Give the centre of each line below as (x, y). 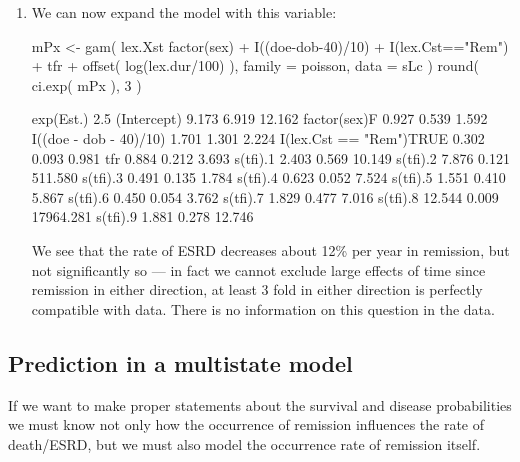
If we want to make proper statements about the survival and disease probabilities (260, 404)
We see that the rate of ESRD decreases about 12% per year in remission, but (270, 249)
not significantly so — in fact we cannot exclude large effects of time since (258, 269)
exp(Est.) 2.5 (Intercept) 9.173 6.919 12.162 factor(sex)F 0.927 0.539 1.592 (259, 118)
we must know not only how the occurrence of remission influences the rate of (246, 424)
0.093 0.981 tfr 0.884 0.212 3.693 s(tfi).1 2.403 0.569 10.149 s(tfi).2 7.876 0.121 (270, 157)
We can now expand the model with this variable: (184, 12)
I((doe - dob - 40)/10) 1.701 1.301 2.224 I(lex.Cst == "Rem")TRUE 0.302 (258, 137)
